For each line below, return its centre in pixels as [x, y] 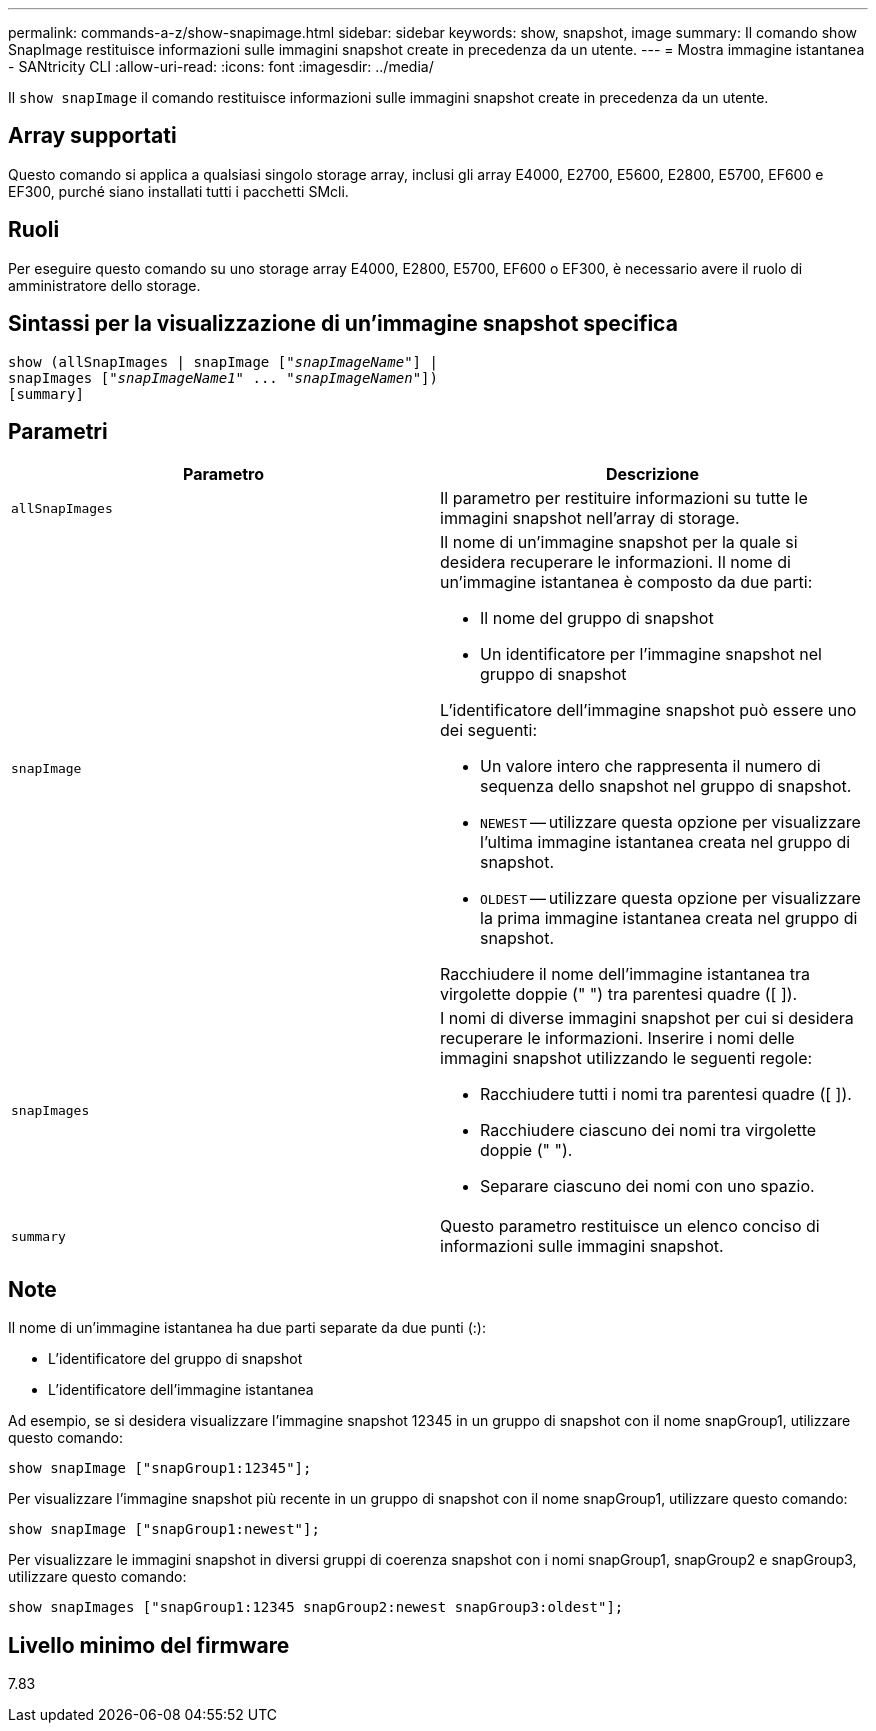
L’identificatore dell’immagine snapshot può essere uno [648, 710]
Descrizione [652, 474]
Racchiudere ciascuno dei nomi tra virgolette [648, 1130]
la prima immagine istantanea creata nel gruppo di [669, 918]
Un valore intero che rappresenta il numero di [650, 766]
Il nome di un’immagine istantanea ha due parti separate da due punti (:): [247, 1328]
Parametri [58, 431]
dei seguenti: [489, 730]
